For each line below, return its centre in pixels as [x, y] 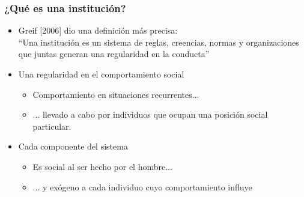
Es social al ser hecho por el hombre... [102, 166]
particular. [52, 126]
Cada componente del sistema [73, 146]
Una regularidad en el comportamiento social [101, 74]
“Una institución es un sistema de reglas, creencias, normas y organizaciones [159, 42]
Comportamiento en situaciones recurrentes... [116, 94]
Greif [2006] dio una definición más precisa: [98, 30]
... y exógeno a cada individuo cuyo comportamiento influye [142, 186]
